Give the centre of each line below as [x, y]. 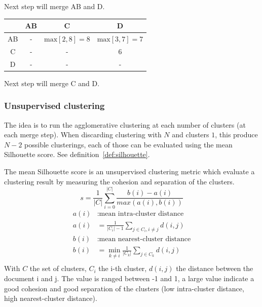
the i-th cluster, [123, 268]
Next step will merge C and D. [52, 83]
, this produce [236, 135]
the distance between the [215, 268]
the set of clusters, [58, 268]
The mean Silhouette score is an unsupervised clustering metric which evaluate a [129, 171]
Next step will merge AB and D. [54, 6]
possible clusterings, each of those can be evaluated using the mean [128, 144]
